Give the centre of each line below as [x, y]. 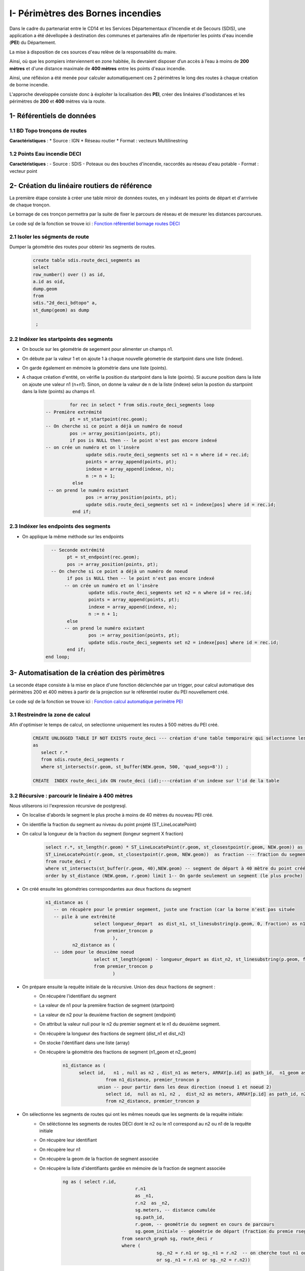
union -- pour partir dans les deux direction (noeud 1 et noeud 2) [185, 1087]
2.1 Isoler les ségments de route [49, 236]
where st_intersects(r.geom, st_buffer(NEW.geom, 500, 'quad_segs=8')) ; [135, 767]
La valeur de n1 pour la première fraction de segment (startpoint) [107, 1005]
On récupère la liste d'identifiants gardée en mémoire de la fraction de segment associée [132, 1168]
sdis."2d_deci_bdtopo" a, [65, 303]
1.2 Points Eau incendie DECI [45, 154]
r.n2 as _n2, [152, 1203]
